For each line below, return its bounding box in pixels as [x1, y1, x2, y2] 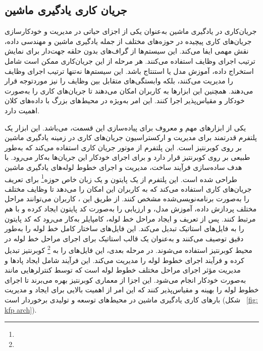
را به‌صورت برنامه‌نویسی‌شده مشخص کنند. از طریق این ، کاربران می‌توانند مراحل [5, 193, 249, 204]
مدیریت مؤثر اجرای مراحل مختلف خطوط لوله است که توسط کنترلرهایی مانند [5, 265, 241, 275]
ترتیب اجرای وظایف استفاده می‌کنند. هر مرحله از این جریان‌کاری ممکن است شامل [5, 55, 255, 66]
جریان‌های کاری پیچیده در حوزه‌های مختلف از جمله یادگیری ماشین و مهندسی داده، [5, 35, 252, 46]
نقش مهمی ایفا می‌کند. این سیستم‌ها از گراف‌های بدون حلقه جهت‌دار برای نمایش [5, 46, 249, 56]
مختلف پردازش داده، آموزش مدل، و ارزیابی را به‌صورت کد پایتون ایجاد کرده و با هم [5, 203, 257, 213]
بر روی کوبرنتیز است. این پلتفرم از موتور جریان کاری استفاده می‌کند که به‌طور [5, 142, 242, 152]
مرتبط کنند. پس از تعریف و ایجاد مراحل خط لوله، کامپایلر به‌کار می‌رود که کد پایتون [5, 213, 256, 224]
